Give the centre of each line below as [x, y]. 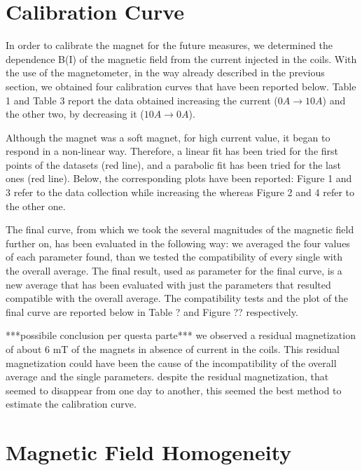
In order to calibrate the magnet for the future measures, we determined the [169, 45]
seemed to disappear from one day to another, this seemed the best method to [174, 390]
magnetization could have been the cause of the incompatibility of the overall [171, 362]
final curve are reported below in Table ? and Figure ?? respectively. [152, 311]
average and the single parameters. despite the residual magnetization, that [167, 376]
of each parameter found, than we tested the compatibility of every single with [174, 257]
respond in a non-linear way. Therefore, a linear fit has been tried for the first [172, 151]
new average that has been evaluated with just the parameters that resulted [168, 284]
